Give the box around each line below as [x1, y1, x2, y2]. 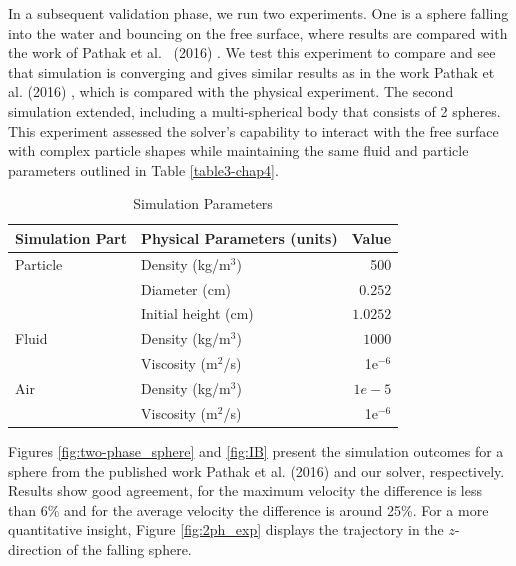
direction [8, 538, 62, 559]
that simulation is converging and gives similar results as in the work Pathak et [8, 61, 495, 82]
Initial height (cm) [140, 303, 254, 324]
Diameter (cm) [140, 278, 232, 299]
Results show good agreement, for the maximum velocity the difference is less [8, 480, 482, 501]
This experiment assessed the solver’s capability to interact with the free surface [8, 120, 499, 141]
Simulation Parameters [133, 193, 273, 214]
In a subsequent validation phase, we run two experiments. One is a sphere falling [8, 3, 509, 23]
